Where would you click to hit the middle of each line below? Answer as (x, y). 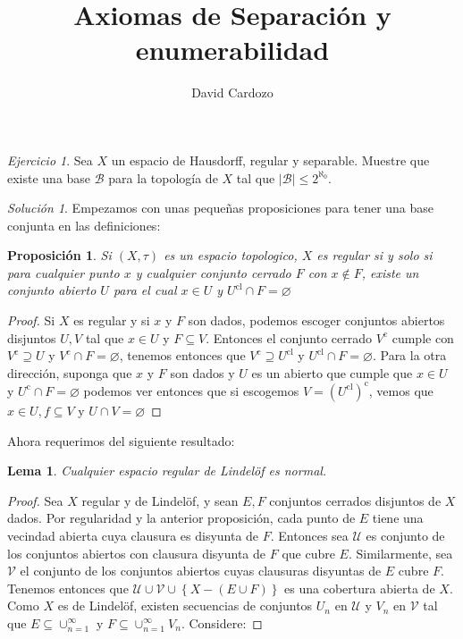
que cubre (308, 553)
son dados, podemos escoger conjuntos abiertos (316, 320)
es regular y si (112, 320)
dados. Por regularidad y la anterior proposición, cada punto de (181, 518)
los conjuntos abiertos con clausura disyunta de (137, 553)
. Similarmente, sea (400, 553)
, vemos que (401, 390)
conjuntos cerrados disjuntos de (355, 500)
